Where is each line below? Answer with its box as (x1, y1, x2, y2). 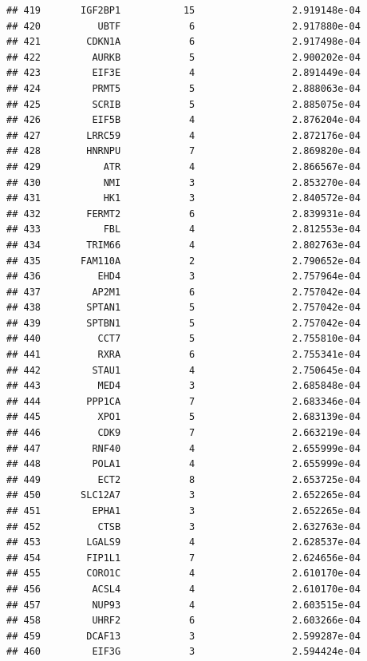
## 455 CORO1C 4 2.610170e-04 (6, 568, 361, 580)
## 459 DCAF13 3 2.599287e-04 (6, 630, 361, 642)
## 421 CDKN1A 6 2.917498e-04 (6, 36, 361, 48)
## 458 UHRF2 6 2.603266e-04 (6, 615, 361, 627)
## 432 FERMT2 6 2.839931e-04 (6, 208, 361, 220)
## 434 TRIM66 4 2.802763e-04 (6, 239, 361, 251)
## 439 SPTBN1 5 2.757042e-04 (6, 317, 361, 329)
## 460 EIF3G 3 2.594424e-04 (6, 646, 361, 658)
